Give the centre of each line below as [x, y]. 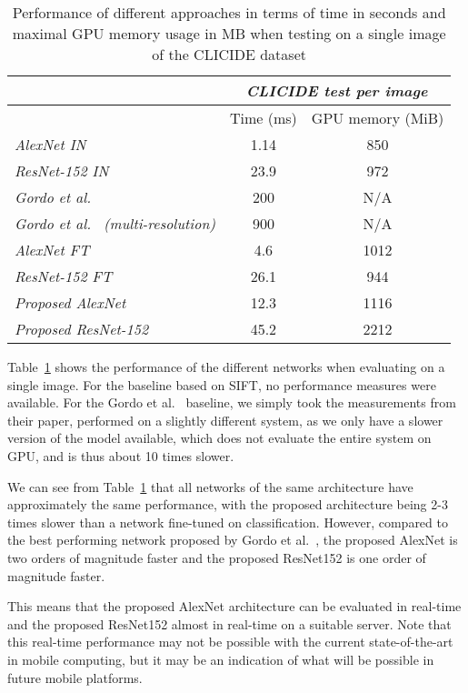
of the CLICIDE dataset [229, 54]
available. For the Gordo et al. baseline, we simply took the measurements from [232, 402]
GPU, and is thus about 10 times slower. [121, 455]
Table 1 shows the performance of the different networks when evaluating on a [226, 367]
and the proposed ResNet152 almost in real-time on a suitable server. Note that [229, 623]
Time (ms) [263, 118]
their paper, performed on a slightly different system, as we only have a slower [225, 420]
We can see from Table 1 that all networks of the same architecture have [210, 486]
